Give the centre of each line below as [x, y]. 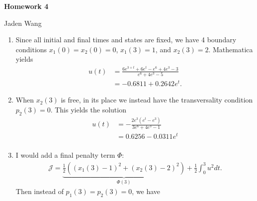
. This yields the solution [88, 109]
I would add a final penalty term [65, 155]
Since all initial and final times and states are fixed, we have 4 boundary [126, 40]
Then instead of [40, 191]
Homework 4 [26, 6]
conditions [31, 49]
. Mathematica [231, 49]
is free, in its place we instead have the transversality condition [157, 100]
